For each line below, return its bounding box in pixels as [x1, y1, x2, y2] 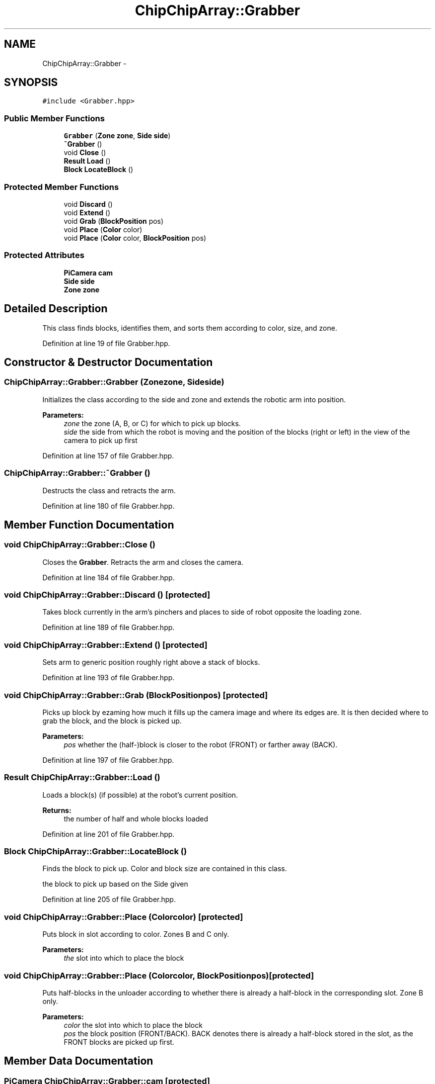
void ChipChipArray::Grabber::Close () [4, 540, 155, 550]
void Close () [64, 148, 106, 157]
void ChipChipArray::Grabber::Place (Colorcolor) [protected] [4, 911, 243, 922]
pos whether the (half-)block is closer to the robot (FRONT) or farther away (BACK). [64, 740, 338, 749]
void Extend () [64, 208, 111, 217]
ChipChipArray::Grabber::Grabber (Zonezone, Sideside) [4, 377, 224, 387]
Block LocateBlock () [64, 165, 134, 174]
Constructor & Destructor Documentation [4, 356, 213, 368]
